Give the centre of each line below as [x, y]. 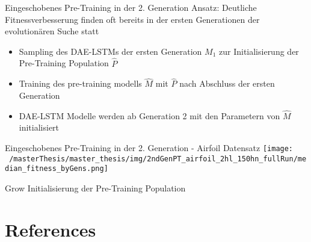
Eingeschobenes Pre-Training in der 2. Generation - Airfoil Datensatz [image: [149, 147]
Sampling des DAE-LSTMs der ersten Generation [110, 51]
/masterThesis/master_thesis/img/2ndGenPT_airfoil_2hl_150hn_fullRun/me [158, 159]
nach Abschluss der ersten [227, 83]
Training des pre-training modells [80, 83]
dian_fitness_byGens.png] [57, 169]
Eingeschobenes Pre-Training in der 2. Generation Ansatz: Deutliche [131, 7]
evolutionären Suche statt [52, 31]
